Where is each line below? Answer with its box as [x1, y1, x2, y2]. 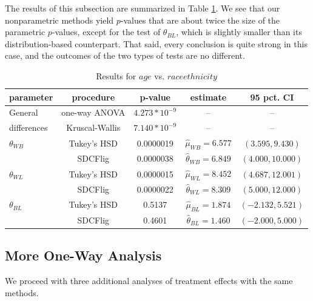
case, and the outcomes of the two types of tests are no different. [5, 49, 245, 62]
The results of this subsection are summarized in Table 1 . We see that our [5, 2, 280, 14]
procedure [72, 90, 115, 103]
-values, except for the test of [52, 25, 161, 38]
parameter [9, 90, 53, 103]
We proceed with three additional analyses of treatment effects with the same [5, 274, 293, 287]
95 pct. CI [250, 90, 294, 103]
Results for [96, 69, 136, 82]
